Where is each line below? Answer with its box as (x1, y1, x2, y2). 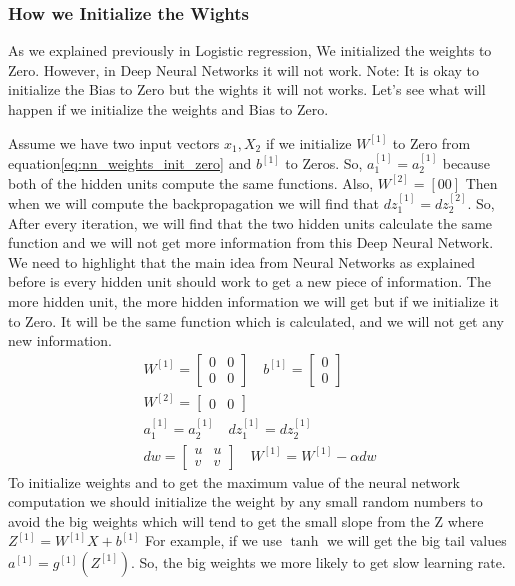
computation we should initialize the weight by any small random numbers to (8, 491, 483, 512)
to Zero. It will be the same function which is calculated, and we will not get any (8, 310, 504, 331)
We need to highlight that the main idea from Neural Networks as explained (8, 251, 475, 272)
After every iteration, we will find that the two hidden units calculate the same (8, 212, 493, 233)
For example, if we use (145, 530, 282, 551)
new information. (8, 330, 112, 351)
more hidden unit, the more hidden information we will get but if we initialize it (8, 290, 499, 311)
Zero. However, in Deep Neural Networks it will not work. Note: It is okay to (8, 59, 480, 80)
